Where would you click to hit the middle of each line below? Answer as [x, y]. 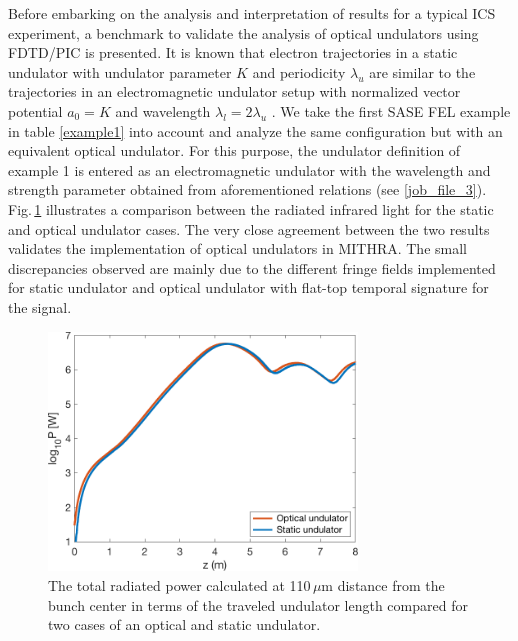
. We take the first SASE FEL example [391, 110]
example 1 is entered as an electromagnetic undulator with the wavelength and [249, 169]
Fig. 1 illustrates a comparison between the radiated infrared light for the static [251, 208]
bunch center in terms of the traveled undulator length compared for [258, 604]
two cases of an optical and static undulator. [184, 624]
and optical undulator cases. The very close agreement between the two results [249, 228]
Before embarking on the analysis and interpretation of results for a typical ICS [252, 13]
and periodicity [299, 71]
